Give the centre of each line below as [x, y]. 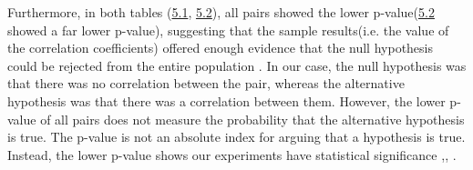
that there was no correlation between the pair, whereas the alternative [206, 83]
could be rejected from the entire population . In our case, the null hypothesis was [237, 65]
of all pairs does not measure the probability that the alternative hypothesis [252, 119]
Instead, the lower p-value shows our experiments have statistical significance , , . [232, 154]
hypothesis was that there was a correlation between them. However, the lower [226, 100]
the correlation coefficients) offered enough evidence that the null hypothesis [220, 48]
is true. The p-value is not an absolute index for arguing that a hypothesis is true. [236, 137]
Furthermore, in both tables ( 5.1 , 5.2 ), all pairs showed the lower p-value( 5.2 [221, 12]
